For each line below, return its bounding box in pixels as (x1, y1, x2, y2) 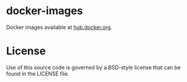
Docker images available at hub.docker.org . (6, 24, 113, 31)
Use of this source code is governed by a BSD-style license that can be (6, 64, 181, 71)
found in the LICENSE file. (6, 70, 69, 77)
